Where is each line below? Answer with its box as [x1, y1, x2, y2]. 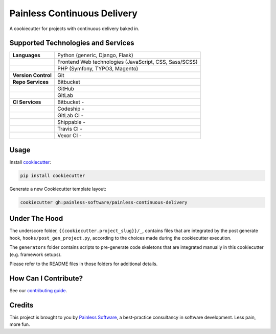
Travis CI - [57, 125, 83, 133]
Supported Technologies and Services [9, 39, 134, 47]
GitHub [57, 85, 75, 92]
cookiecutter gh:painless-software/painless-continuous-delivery [20, 199, 188, 205]
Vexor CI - [57, 132, 82, 139]
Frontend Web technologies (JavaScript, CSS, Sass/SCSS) [57, 59, 198, 66]
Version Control [12, 72, 52, 79]
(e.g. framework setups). [9, 251, 62, 258]
